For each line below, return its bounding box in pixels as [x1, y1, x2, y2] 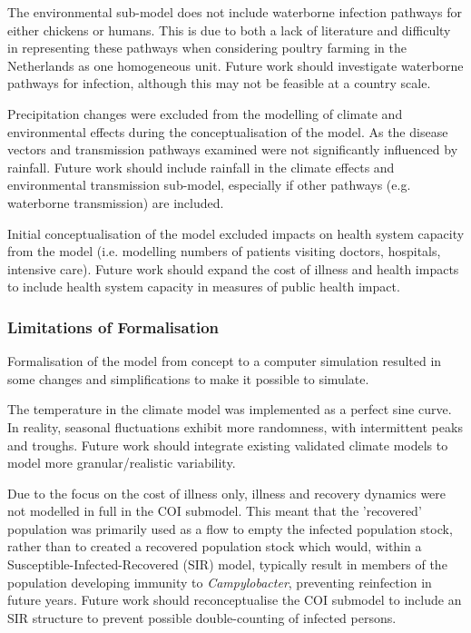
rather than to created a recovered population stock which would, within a [7, 537, 422, 556]
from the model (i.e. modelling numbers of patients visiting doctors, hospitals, [7, 242, 441, 261]
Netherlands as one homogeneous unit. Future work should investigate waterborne [7, 55, 464, 74]
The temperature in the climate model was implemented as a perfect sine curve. [7, 400, 452, 419]
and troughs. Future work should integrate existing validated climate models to [7, 435, 448, 454]
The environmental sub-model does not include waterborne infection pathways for [7, 3, 462, 21]
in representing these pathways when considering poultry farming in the [7, 38, 407, 57]
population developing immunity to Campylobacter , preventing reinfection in [7, 572, 432, 591]
